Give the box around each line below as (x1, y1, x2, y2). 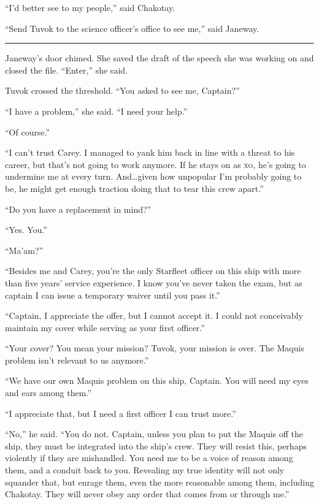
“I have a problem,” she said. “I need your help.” (5, 104, 188, 117)
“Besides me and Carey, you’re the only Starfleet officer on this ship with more (5, 264, 301, 277)
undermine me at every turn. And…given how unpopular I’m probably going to (5, 170, 302, 183)
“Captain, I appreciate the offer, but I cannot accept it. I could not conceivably (5, 309, 303, 322)
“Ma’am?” (5, 243, 44, 256)
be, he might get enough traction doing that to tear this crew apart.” (5, 181, 264, 194)
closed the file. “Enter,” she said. (5, 63, 128, 76)
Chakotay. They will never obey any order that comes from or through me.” (5, 487, 290, 500)
